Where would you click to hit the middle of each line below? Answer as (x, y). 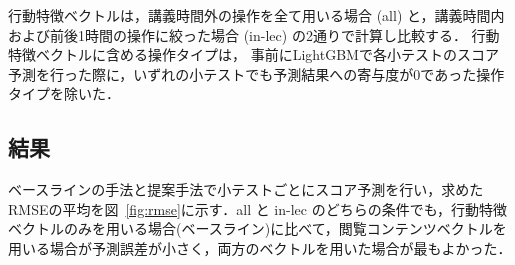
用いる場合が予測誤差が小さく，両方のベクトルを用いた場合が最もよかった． (260, 247)
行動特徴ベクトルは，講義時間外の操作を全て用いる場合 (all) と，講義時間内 (256, 15)
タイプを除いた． (64, 93)
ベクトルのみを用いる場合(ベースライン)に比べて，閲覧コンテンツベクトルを (257, 228)
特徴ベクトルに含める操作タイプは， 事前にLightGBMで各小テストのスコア (253, 54)
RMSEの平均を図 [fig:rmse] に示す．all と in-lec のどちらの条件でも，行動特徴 (258, 208)
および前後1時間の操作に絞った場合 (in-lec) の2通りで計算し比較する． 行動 (254, 34)
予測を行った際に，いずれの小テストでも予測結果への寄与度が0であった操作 (256, 73)
